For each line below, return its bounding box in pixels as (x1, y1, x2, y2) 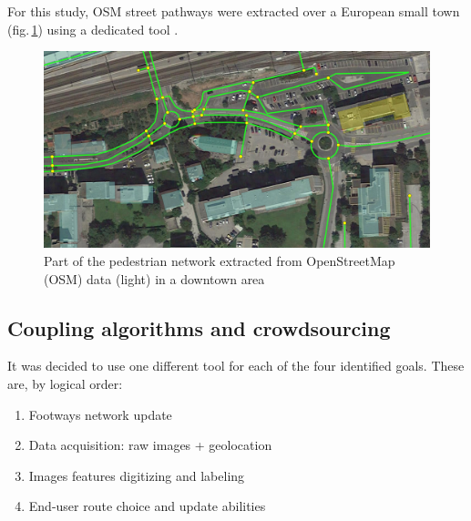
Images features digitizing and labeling (28, 465, 245, 485)
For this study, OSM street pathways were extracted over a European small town (7, 2, 460, 20)
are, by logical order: (7, 373, 123, 393)
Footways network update (28, 404, 172, 424)
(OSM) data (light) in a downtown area (44, 269, 265, 288)
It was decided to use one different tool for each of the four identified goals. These (7, 356, 465, 375)
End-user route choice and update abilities (28, 496, 266, 516)
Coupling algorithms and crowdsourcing (7, 313, 391, 342)
